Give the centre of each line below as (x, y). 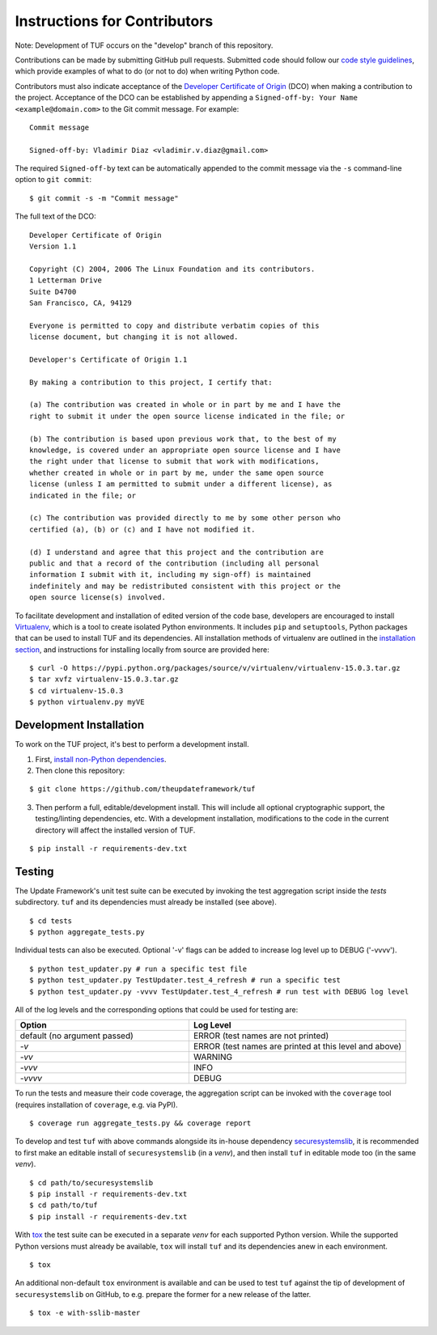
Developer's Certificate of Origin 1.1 (108, 359)
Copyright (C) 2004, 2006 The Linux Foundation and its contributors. (172, 269)
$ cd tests (51, 921)
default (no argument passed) (76, 1036)
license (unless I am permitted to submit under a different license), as (181, 484)
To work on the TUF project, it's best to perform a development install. (132, 744)
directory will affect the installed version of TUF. (115, 830)
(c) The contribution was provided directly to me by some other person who (185, 518)
